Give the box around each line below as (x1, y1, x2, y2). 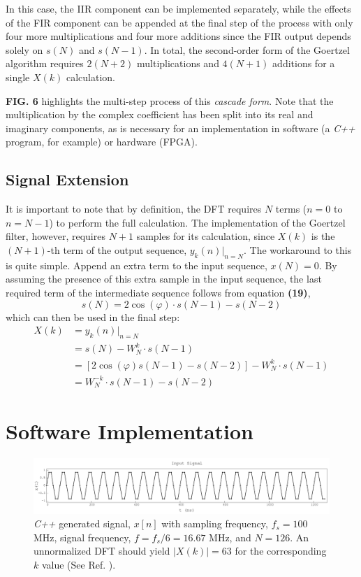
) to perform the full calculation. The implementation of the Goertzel (49, 215, 346, 229)
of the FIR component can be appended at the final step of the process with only (6, 15, 353, 29)
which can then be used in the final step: (6, 309, 180, 324)
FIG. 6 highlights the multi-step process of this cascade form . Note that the (6, 93, 334, 108)
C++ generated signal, (34, 516, 131, 531)
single (6, 69, 30, 84)
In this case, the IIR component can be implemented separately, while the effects (6, 1, 351, 15)
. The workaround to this (243, 242, 352, 257)
